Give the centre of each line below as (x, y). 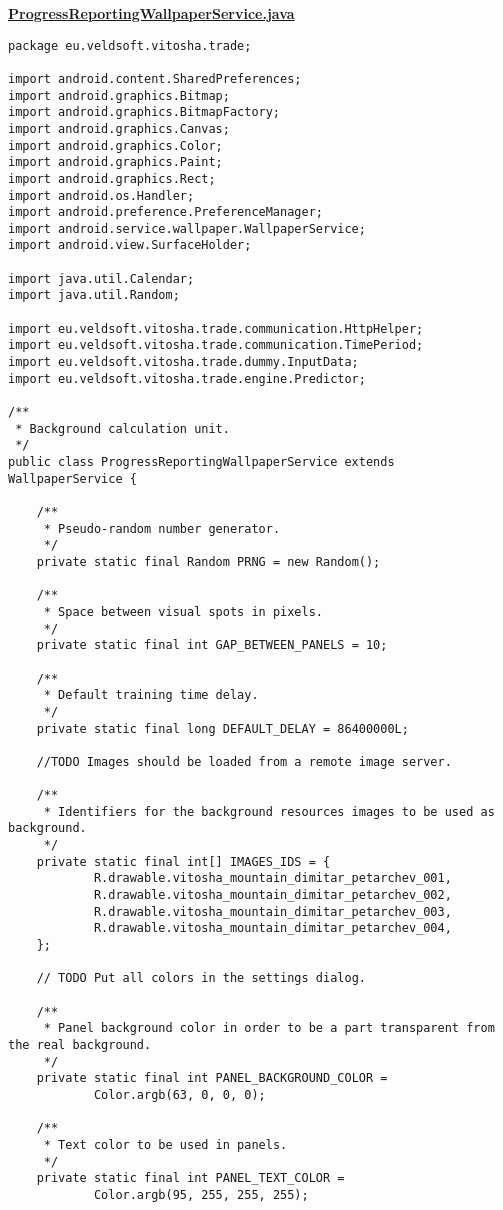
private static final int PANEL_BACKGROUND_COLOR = (212, 1078)
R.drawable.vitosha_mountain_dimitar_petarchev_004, (272, 928)
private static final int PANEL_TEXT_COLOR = (190, 1178)
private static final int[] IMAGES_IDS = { (183, 861)
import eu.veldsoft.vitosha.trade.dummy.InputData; (183, 362)
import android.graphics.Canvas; (119, 128)
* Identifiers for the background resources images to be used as (269, 811)
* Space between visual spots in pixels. (183, 611)
